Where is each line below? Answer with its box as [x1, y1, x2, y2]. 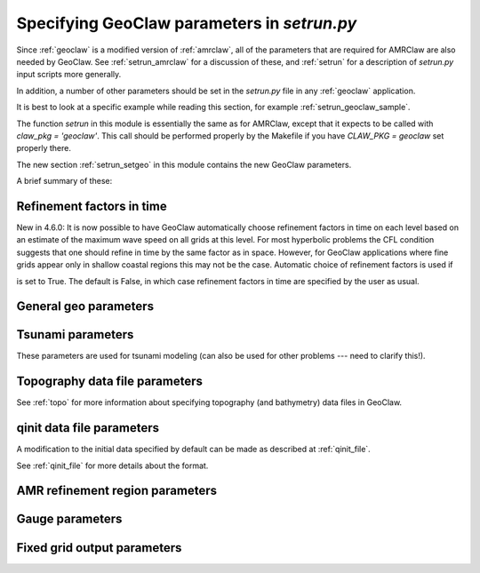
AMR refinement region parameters [16, 483, 218, 498]
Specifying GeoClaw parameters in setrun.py [16, 13, 357, 33]
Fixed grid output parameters [16, 540, 182, 555]
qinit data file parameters [16, 420, 160, 435]
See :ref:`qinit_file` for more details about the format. [16, 460, 209, 471]
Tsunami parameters [16, 327, 134, 342]
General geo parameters [16, 298, 155, 314]
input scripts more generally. [16, 69, 122, 80]
